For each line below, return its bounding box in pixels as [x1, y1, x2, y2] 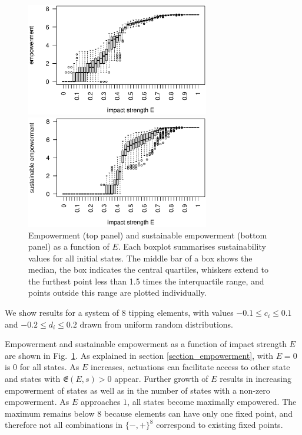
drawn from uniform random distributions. [79, 318, 233, 330]
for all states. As [19, 361, 79, 373]
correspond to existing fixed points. [156, 418, 283, 431]
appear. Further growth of [114, 372, 208, 385]
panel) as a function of [28, 240, 109, 253]
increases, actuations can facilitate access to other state [91, 361, 290, 373]
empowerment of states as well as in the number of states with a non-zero [5, 384, 270, 396]
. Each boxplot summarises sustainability [118, 240, 266, 253]
